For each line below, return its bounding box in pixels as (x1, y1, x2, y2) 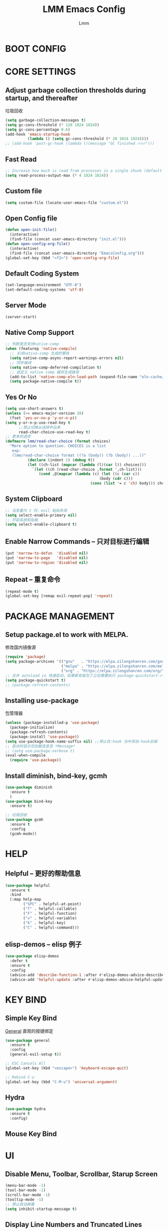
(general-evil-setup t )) (9, 1052, 61, 1057)
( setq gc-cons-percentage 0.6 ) (5, 127, 70, 132)
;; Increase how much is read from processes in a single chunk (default (5, 168, 162, 173)
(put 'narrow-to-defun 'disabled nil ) (5, 551, 88, 556)
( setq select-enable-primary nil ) (5, 513, 77, 518)
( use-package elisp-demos (5, 954, 59, 959)
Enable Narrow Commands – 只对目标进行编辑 (5, 537, 149, 546)
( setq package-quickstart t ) (5, 678, 66, 683)
